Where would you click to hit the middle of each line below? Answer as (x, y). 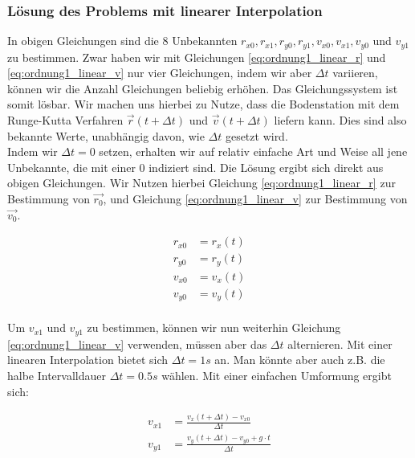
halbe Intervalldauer (57, 375)
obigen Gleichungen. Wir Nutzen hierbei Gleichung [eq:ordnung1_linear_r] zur (201, 183)
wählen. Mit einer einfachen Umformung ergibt (277, 375)
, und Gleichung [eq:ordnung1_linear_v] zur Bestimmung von (255, 199)
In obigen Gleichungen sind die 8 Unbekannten (122, 41)
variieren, (355, 73)
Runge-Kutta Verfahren (65, 120)
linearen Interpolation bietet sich (88, 360)
